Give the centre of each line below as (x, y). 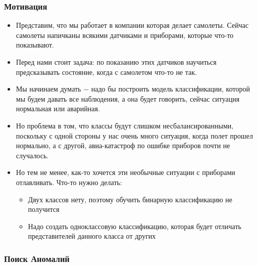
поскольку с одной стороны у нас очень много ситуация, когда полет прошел (134, 135)
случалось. (32, 155)
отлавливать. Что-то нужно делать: (69, 182)
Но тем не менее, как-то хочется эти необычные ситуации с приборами (125, 172)
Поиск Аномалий (37, 258)
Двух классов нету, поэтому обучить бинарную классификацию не (130, 199)
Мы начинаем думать (48, 89)
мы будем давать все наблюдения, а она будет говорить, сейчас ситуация (128, 98)
